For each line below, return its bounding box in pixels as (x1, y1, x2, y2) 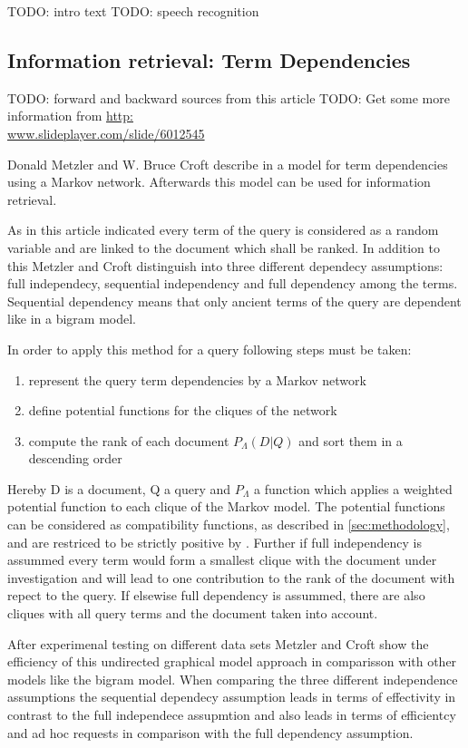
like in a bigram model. (7, 309, 136, 328)
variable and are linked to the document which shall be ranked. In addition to (7, 238, 441, 257)
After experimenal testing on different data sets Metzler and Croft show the (7, 634, 429, 653)
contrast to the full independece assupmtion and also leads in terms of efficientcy (7, 705, 456, 724)
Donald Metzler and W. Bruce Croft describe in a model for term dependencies (7, 154, 448, 173)
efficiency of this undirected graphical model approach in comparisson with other (7, 652, 457, 671)
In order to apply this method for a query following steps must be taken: (7, 339, 412, 358)
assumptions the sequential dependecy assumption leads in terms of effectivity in (7, 687, 456, 706)
